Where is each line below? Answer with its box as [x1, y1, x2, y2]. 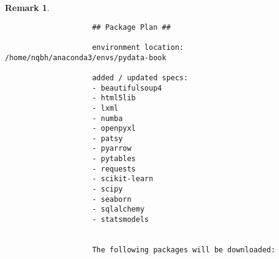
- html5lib [92, 94, 136, 103]
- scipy [92, 185, 123, 194]
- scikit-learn [92, 174, 154, 184]
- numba [92, 114, 123, 123]
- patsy [92, 134, 123, 143]
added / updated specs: [92, 73, 188, 82]
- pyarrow [92, 144, 132, 153]
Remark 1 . [5, 1, 50, 13]
